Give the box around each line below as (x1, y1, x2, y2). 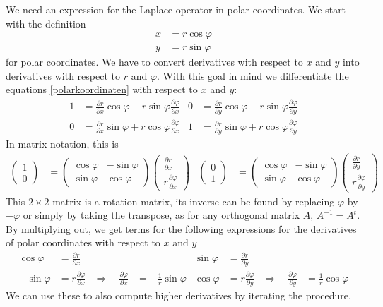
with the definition (6, 16, 86, 30)
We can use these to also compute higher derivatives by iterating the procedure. (6, 288, 351, 303)
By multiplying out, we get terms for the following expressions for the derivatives (6, 221, 357, 236)
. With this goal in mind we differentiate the (157, 68, 349, 83)
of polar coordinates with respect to (6, 235, 160, 250)
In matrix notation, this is (6, 136, 119, 151)
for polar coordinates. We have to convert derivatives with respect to (6, 54, 303, 69)
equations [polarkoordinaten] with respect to (6, 82, 198, 97)
